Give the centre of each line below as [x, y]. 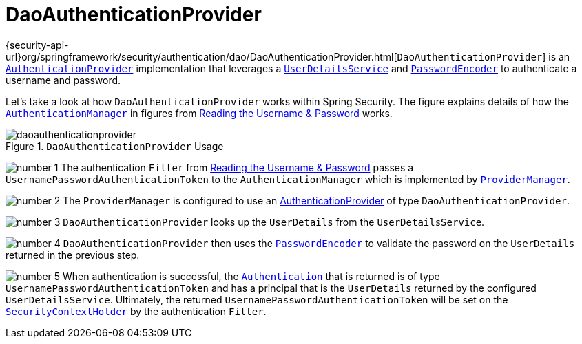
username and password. [63, 80]
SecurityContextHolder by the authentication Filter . [136, 311]
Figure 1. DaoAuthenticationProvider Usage [115, 146]
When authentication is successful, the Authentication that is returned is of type [251, 276]
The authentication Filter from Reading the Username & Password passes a [237, 167]
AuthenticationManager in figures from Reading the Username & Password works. [199, 113]
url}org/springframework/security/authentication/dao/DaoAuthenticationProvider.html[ [201, 56]
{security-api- [37, 45]
